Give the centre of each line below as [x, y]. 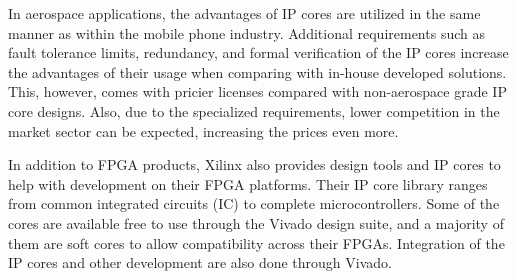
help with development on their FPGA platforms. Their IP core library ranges [248, 183]
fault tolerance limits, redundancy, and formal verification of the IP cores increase [258, 52]
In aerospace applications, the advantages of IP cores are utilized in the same [244, 13]
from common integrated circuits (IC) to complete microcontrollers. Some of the [254, 203]
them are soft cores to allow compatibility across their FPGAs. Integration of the [256, 242]
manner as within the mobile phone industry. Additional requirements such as [246, 32]
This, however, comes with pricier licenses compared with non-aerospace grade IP [257, 91]
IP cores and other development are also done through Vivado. [200, 262]
